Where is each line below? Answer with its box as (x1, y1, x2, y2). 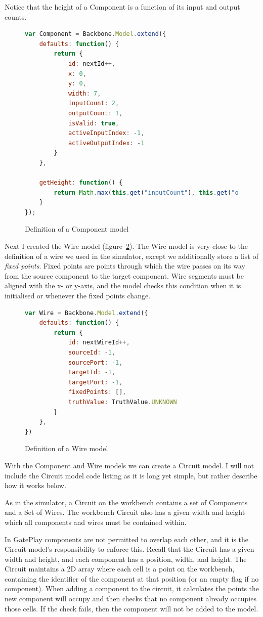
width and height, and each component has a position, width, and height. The (5, 553, 247, 564)
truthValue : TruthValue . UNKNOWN (68, 398, 177, 406)
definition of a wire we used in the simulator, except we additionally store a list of (5, 250, 258, 261)
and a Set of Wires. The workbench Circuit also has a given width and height (5, 507, 245, 517)
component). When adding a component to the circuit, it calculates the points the (5, 583, 259, 594)
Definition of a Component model (25, 224, 129, 234)
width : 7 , (68, 90, 101, 97)
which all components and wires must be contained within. (5, 516, 187, 527)
